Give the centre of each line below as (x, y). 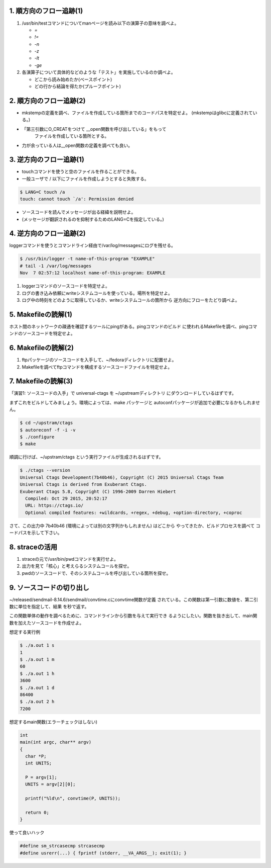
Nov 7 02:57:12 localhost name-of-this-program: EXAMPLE (93, 273)
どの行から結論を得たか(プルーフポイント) (78, 86)
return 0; (37, 813)
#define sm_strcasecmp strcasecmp (62, 846)
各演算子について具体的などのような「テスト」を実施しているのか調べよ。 (99, 72)
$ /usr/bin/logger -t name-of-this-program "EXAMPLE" (87, 259)
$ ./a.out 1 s (37, 645)
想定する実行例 (25, 632)
